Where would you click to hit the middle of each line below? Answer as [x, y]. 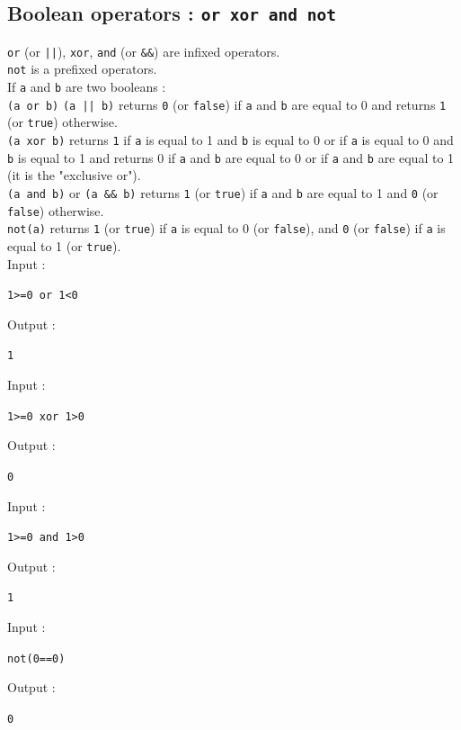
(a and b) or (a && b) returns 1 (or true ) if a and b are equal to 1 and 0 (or [223, 192]
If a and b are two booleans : [87, 87]
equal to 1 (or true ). [64, 245]
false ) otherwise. [56, 210]
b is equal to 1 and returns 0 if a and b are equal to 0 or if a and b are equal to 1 [231, 157]
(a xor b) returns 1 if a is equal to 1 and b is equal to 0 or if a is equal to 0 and [230, 140]
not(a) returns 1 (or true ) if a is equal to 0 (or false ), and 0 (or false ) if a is [226, 228]
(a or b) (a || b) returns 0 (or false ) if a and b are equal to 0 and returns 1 [227, 104]
